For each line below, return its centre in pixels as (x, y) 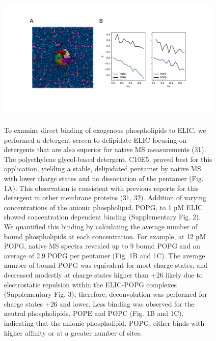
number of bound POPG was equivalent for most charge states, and (106, 265)
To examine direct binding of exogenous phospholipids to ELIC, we (105, 130)
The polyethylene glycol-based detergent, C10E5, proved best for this (108, 159)
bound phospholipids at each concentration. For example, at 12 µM (105, 236)
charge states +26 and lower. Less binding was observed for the (99, 303)
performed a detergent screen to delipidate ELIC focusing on (95, 139)
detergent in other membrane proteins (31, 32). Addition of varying (105, 198)
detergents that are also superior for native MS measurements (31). (105, 149)
